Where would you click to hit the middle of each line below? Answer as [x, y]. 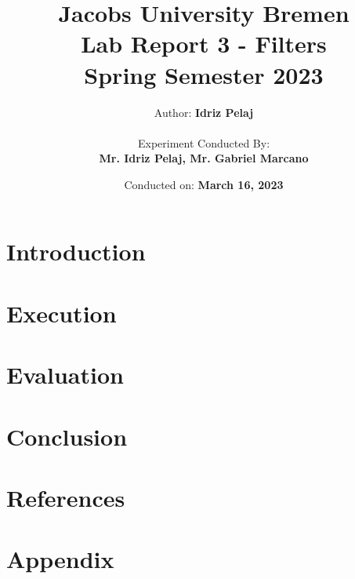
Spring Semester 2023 [204, 74]
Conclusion [67, 436]
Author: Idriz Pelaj [204, 112]
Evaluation [65, 375]
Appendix [60, 559]
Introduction [76, 251]
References [66, 497]
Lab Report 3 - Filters [204, 44]
